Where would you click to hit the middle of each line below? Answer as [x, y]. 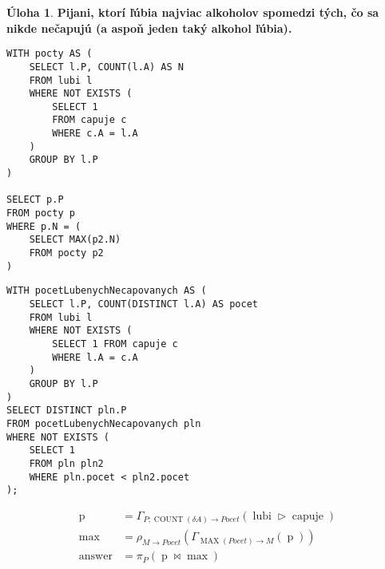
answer [95, 557]
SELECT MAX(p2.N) [75, 240]
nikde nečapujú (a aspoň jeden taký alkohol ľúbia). [149, 28]
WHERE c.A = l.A [95, 134]
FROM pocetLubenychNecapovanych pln [104, 423]
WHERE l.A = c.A [95, 357]
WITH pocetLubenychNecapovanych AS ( [107, 291]
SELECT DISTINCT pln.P [67, 411]
